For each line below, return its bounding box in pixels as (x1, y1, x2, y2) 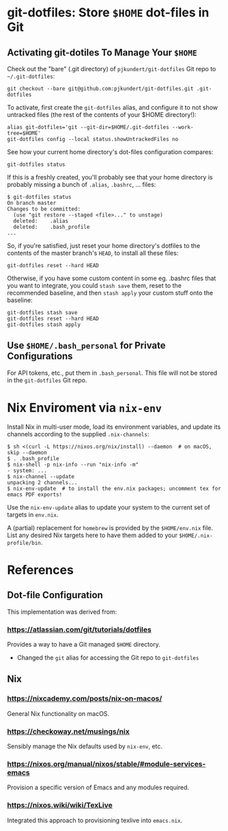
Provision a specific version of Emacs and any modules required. (7, 783, 190, 792)
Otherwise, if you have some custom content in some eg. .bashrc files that (7, 274, 216, 282)
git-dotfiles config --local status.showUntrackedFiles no (7, 136, 179, 142)
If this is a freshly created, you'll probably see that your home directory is (7, 173, 213, 181)
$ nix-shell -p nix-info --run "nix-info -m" (7, 461, 139, 468)
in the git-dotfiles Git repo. (7, 375, 87, 384)
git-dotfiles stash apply (7, 321, 81, 328)
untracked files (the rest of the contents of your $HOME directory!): (7, 111, 197, 119)
